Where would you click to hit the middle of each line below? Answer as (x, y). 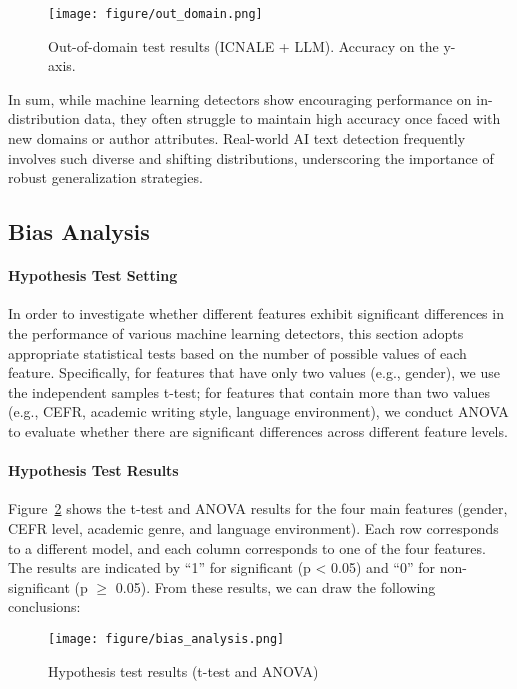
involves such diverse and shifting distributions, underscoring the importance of (251, 157)
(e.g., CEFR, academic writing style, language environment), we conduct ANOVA (258, 411)
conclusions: (44, 606)
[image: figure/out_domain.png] (155, 14)
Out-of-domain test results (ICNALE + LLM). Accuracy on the (243, 45)
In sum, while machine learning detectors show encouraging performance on (240, 98)
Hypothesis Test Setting (93, 275)
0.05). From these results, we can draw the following (275, 586)
